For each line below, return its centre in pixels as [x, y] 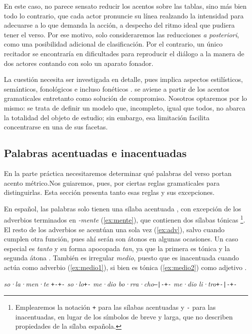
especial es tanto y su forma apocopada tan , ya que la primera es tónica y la [117, 248]
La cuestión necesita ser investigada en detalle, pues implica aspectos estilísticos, [124, 79]
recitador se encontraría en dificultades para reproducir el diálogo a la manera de [124, 53]
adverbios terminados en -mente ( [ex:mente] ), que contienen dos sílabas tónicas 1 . [125, 219]
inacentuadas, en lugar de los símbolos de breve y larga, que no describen [124, 316]
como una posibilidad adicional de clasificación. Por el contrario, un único [113, 44]
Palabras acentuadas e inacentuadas [95, 153]
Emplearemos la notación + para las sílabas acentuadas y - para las [116, 307]
